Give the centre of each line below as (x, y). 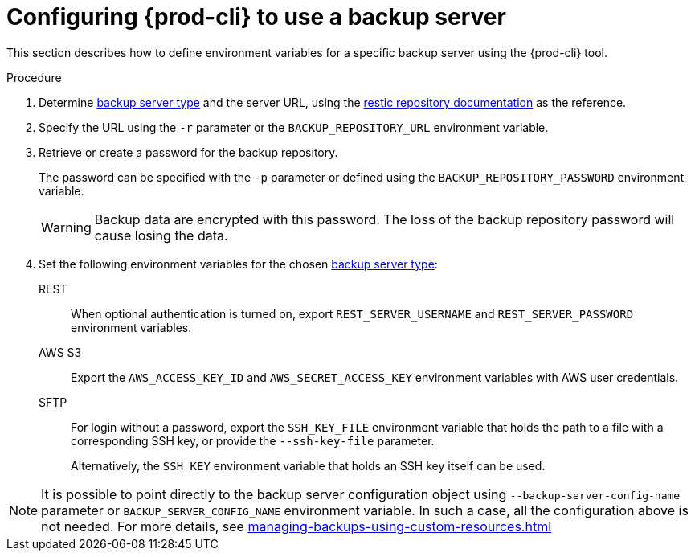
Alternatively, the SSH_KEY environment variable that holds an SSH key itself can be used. (308, 465)
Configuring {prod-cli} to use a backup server (256, 17)
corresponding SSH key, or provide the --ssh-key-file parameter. (253, 440)
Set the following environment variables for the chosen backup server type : (238, 264)
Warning (66, 227)
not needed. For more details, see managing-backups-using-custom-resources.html (296, 526)
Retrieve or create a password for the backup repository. (188, 152)
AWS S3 (60, 352)
